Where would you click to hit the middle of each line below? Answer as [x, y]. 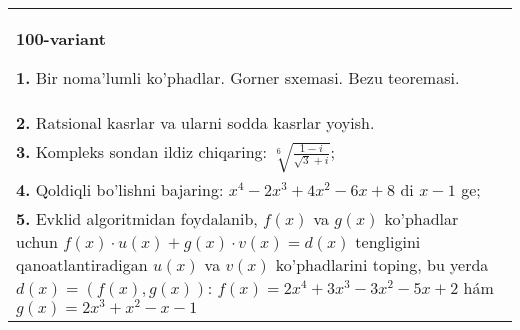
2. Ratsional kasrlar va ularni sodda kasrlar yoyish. [195, 122]
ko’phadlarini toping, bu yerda [382, 265]
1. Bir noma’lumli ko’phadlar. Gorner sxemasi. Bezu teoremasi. [238, 77]
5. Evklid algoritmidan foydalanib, [137, 219]
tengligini [388, 242]
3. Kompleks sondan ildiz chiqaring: [142, 151]
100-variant [61, 38]
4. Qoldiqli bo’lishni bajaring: [120, 190]
